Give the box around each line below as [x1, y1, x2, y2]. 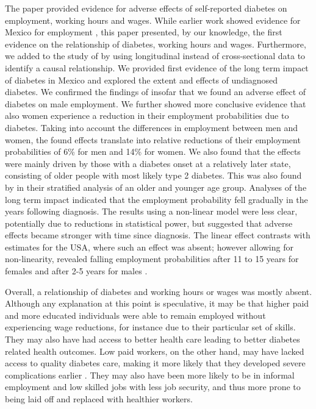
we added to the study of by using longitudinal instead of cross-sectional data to [5, 49, 306, 62]
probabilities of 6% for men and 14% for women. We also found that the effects [5, 145, 301, 158]
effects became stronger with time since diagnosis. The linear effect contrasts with [5, 229, 311, 241]
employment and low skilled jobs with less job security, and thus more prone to [5, 380, 301, 393]
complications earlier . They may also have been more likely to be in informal [5, 368, 295, 381]
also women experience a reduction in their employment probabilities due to [5, 109, 289, 122]
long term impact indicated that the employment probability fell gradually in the [5, 193, 308, 205]
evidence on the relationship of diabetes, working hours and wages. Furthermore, [5, 37, 306, 50]
